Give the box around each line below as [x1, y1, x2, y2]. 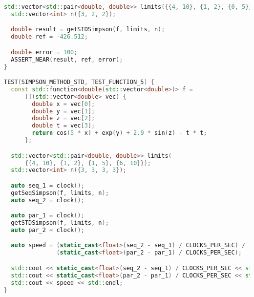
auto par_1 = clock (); [11, 212, 85, 219]
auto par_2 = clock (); [11, 226, 85, 233]
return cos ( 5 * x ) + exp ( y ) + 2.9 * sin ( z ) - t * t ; [32, 129, 207, 137]
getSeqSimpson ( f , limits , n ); [11, 189, 109, 196]
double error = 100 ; [11, 48, 78, 56]
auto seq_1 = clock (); [11, 182, 85, 189]
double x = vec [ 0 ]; [32, 100, 95, 107]
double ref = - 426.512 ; [11, 33, 88, 41]
